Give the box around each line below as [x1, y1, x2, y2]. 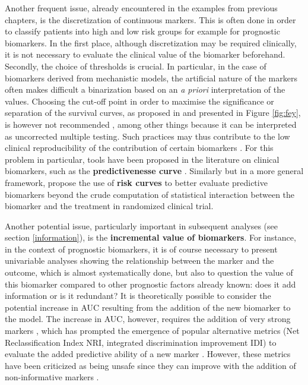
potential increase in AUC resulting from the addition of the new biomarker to [5, 301, 291, 313]
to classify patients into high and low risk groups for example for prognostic [5, 25, 280, 37]
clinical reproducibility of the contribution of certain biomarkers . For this [5, 141, 274, 154]
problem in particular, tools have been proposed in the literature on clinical [5, 153, 280, 165]
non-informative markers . [5, 371, 99, 383]
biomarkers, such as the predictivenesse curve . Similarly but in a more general [5, 165, 304, 177]
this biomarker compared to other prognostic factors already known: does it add [5, 277, 296, 290]
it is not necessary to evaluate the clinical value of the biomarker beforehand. [5, 48, 285, 61]
